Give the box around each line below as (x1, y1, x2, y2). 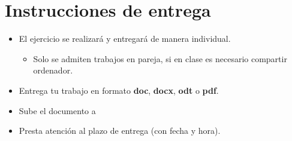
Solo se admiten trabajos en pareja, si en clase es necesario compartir (33, 52, 287, 65)
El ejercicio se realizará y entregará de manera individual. (19, 32, 231, 45)
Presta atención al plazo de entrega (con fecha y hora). (19, 124, 221, 137)
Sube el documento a (19, 104, 96, 117)
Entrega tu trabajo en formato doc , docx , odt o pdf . (19, 84, 219, 96)
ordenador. (33, 64, 73, 76)
